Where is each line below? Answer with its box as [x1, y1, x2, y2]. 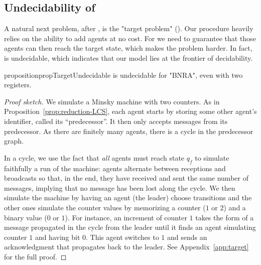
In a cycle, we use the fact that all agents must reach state [4, 152, 185, 163]
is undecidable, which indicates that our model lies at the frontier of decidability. [4, 52, 253, 63]
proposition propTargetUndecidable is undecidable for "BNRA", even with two [4, 69, 243, 80]
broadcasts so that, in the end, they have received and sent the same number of [4, 173, 248, 183]
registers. [4, 79, 32, 90]
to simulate [195, 152, 229, 163]
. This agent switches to [86, 231, 159, 242]
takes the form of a [195, 212, 254, 222]
